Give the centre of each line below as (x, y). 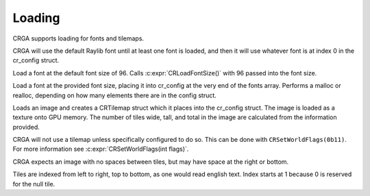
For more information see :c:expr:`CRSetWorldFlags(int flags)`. (101, 149)
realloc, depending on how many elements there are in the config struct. (115, 95)
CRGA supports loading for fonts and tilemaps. (78, 38)
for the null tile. (34, 184)
